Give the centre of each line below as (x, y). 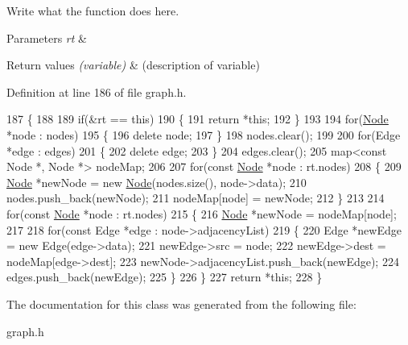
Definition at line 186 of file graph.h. (97, 91)
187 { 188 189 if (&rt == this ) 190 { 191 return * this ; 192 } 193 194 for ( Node (198, 119)
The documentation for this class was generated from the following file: (181, 303)
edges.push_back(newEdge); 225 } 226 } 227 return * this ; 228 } (165, 277)
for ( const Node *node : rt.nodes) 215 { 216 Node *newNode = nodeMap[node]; (202, 213)
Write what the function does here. (93, 10)
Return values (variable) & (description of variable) (133, 65)
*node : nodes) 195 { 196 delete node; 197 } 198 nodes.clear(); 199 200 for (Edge (204, 134)
